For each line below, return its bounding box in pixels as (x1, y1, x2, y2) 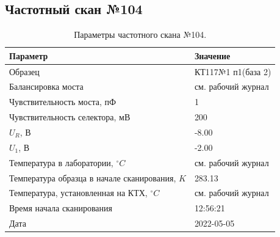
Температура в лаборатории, (9, 156, 113, 169)
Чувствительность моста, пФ (9, 95, 117, 108)
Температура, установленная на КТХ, (9, 186, 148, 199)
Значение (194, 49, 231, 62)
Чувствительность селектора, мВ (9, 111, 131, 123)
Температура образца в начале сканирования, (9, 171, 176, 184)
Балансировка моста (9, 80, 84, 93)
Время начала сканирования (9, 202, 112, 214)
